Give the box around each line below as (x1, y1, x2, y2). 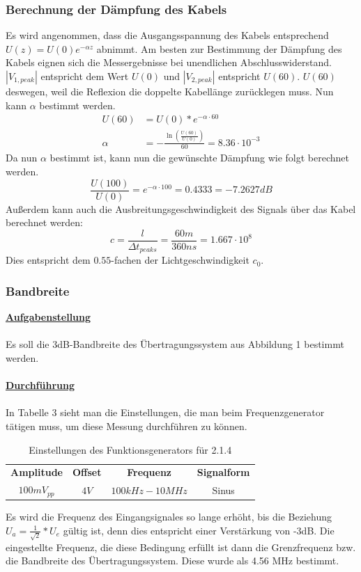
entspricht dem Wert (40, 69, 129, 83)
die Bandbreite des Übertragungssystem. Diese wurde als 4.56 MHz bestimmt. (6, 553, 339, 568)
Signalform (197, 465, 250, 479)
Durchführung (6, 378, 75, 392)
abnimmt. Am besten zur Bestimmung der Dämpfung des (96, 41, 342, 56)
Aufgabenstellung (6, 310, 91, 324)
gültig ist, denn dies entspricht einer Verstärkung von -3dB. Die (63, 523, 335, 537)
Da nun (6, 150, 38, 165)
